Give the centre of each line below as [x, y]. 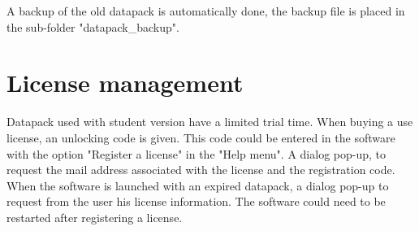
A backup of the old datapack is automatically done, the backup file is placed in [206, 11]
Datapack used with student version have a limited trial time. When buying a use [210, 122]
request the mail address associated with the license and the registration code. [201, 170]
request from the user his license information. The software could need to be [196, 201]
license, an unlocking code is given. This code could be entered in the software [201, 137]
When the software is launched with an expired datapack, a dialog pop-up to [198, 185]
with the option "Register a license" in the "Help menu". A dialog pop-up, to [196, 153]
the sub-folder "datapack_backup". [93, 26]
